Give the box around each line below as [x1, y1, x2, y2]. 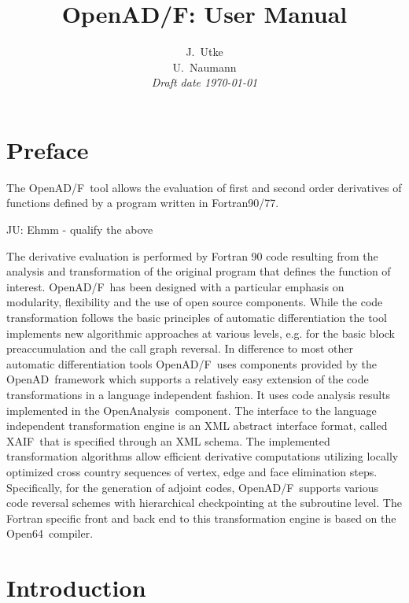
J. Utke [186, 43, 223, 60]
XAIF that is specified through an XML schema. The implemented [6, 432, 330, 449]
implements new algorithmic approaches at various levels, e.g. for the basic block [6, 324, 396, 341]
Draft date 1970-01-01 [151, 74, 258, 91]
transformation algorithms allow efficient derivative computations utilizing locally [6, 448, 399, 464]
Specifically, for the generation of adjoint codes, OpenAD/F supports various [6, 479, 379, 495]
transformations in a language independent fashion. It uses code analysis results [6, 386, 391, 402]
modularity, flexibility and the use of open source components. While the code [6, 294, 383, 310]
